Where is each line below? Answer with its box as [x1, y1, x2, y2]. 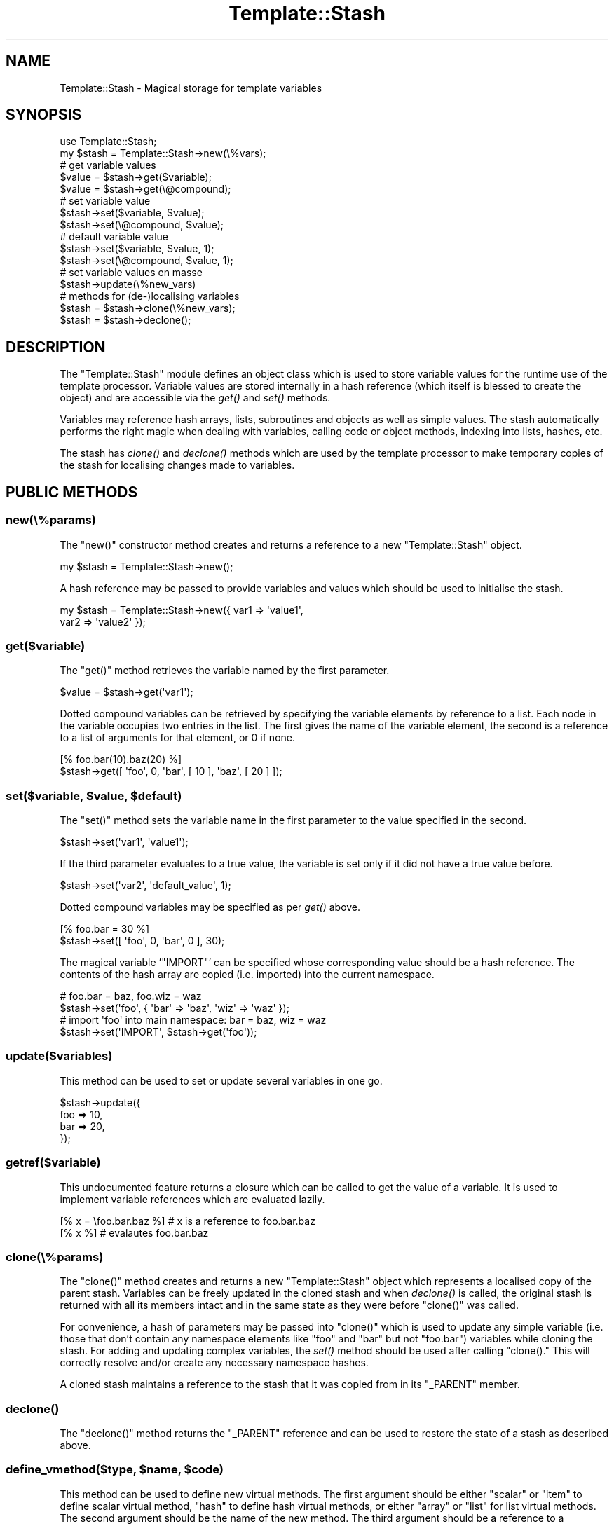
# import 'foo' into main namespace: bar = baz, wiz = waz [60, 1014, 327, 1026]
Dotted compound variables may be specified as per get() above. [60, 901, 361, 913]
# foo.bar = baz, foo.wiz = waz [60, 990, 202, 1002]
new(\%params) [6, 513, 96, 528]
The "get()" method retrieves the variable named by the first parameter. [60, 664, 390, 677]
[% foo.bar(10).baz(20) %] [60, 753, 182, 766]
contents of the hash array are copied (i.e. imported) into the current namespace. [60, 968, 435, 980]
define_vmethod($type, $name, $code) [6, 1462, 224, 1477]
